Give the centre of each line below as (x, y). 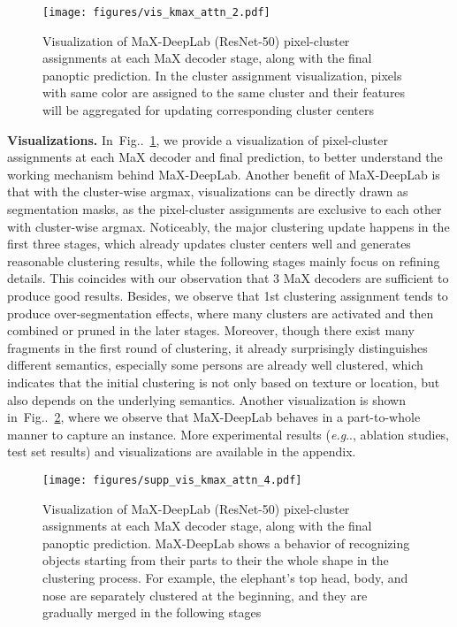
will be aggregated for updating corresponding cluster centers (208, 110)
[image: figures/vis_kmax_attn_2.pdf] (156, 12)
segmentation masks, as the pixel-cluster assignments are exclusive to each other (225, 209)
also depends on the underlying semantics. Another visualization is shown (206, 399)
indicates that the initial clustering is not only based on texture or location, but (224, 382)
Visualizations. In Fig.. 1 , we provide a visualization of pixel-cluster (198, 139)
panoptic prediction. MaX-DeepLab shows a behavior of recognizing (226, 543)
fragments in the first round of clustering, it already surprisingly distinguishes (217, 347)
